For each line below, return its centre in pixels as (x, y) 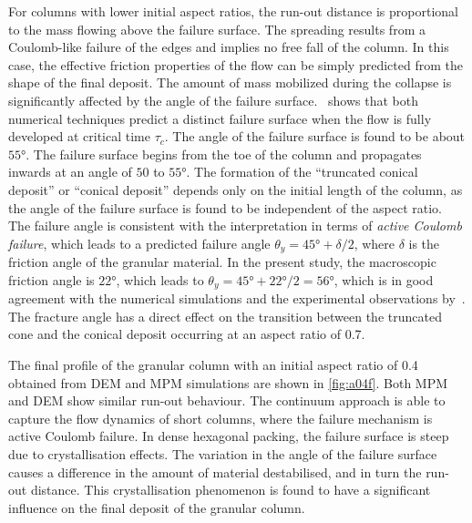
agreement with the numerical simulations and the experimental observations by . (237, 298)
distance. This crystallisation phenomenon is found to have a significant (231, 490)
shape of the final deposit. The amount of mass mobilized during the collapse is (230, 82)
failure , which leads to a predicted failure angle (139, 243)
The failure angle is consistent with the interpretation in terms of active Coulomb (235, 226)
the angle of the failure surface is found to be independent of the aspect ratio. (225, 207)
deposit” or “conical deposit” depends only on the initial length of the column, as (236, 189)
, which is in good (384, 279)
